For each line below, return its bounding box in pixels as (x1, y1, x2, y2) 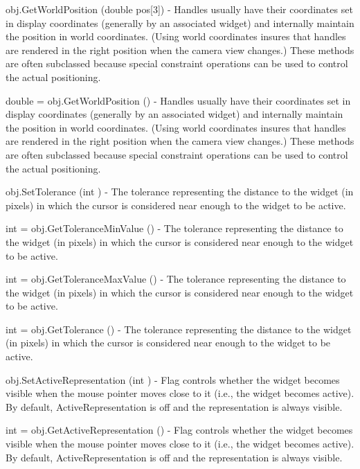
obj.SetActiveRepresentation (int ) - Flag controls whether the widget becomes (6, 372, 340, 387)
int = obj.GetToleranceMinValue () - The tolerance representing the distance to (6, 221, 343, 236)
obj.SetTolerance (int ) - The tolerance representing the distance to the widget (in (6, 184, 354, 199)
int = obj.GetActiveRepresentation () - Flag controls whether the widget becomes (6, 423, 353, 437)
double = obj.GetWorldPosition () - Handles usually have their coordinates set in (6, 93, 351, 107)
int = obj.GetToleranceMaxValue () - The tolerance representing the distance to (6, 272, 346, 286)
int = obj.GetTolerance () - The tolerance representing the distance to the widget (6, 321, 352, 336)
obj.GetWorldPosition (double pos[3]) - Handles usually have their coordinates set (6, 2, 353, 16)
